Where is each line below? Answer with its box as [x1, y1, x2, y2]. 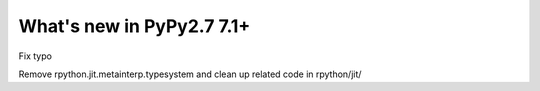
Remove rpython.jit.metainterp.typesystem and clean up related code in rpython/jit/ [18, 68, 362, 80]
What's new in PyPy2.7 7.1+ [18, 15, 251, 37]
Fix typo [18, 50, 52, 62]
